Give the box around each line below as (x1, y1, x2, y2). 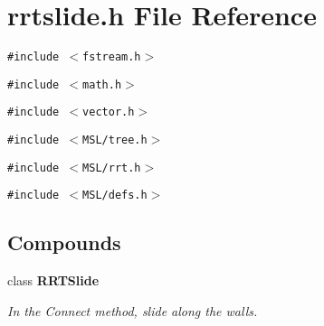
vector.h (82, 106, 135, 119)
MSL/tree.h (82, 134, 148, 147)
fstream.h (82, 51, 141, 64)
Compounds (7, 228, 121, 256)
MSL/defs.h (82, 189, 148, 202)
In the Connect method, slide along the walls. (7, 301, 258, 320)
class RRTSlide (7, 271, 100, 290)
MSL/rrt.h (82, 161, 141, 174)
